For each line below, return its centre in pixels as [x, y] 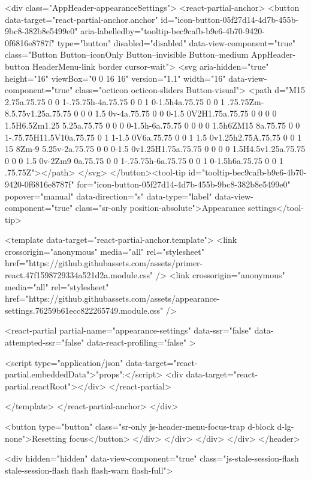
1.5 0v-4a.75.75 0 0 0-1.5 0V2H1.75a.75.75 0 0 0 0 [186, 113]
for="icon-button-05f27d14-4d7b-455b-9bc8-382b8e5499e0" [184, 184]
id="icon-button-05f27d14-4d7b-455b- [230, 19]
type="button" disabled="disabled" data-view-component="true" [176, 42]
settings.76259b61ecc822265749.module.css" [84, 310]
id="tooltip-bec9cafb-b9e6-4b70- [247, 172]
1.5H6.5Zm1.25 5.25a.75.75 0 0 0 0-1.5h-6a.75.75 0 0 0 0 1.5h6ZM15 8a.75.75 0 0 [153, 125]
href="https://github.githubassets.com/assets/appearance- [112, 298]
